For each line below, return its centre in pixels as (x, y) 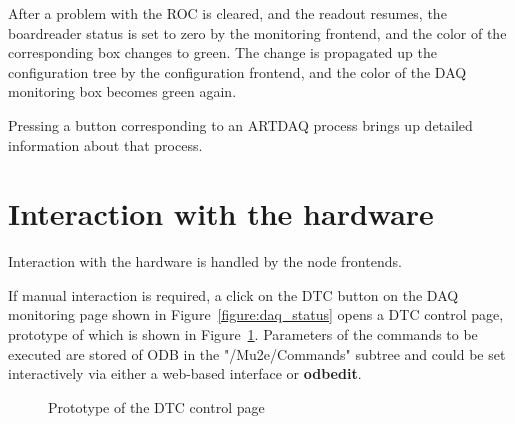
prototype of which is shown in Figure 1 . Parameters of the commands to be (243, 334)
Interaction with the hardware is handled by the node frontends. (205, 261)
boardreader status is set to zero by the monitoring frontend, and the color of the (257, 32)
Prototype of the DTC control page (156, 406)
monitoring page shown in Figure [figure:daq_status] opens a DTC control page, (256, 314)
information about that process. (105, 144)
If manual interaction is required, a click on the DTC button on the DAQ (233, 294)
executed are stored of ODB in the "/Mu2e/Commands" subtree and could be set (257, 353)
